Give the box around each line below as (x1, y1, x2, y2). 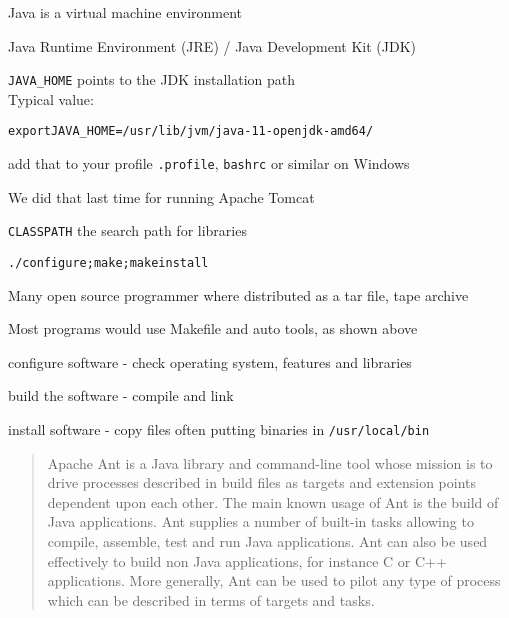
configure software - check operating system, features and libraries (8, 351, 412, 372)
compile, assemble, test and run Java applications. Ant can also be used (47, 531, 488, 552)
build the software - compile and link (8, 385, 234, 406)
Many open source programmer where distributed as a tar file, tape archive (8, 284, 469, 305)
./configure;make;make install (8, 256, 209, 270)
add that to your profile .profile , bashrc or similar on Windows (8, 153, 410, 174)
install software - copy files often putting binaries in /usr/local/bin (8, 419, 430, 440)
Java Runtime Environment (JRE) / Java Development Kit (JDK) (8, 35, 416, 56)
